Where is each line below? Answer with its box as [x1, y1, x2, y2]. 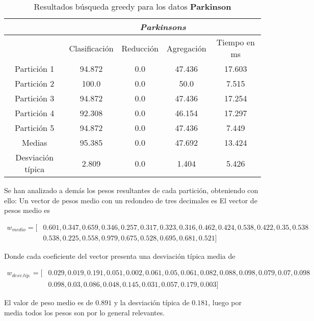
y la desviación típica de [114, 297, 190, 307]
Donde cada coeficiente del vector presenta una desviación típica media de [4, 250, 235, 261]
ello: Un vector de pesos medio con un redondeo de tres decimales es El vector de [4, 195, 257, 205]
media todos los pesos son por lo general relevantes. [4, 307, 165, 317]
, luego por [208, 297, 242, 307]
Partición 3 [15, 92, 55, 104]
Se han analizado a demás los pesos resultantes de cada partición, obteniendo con [4, 185, 258, 195]
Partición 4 [15, 107, 55, 119]
